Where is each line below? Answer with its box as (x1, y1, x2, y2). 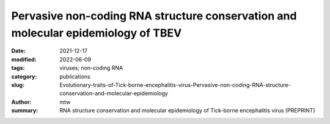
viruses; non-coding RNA (59, 64, 123, 72)
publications (59, 73, 91, 80)
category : (11, 73, 37, 80)
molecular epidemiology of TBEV (11, 26, 182, 40)
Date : (11, 47, 26, 55)
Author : (11, 98, 32, 106)
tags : (11, 64, 25, 72)
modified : (11, 55, 37, 63)
